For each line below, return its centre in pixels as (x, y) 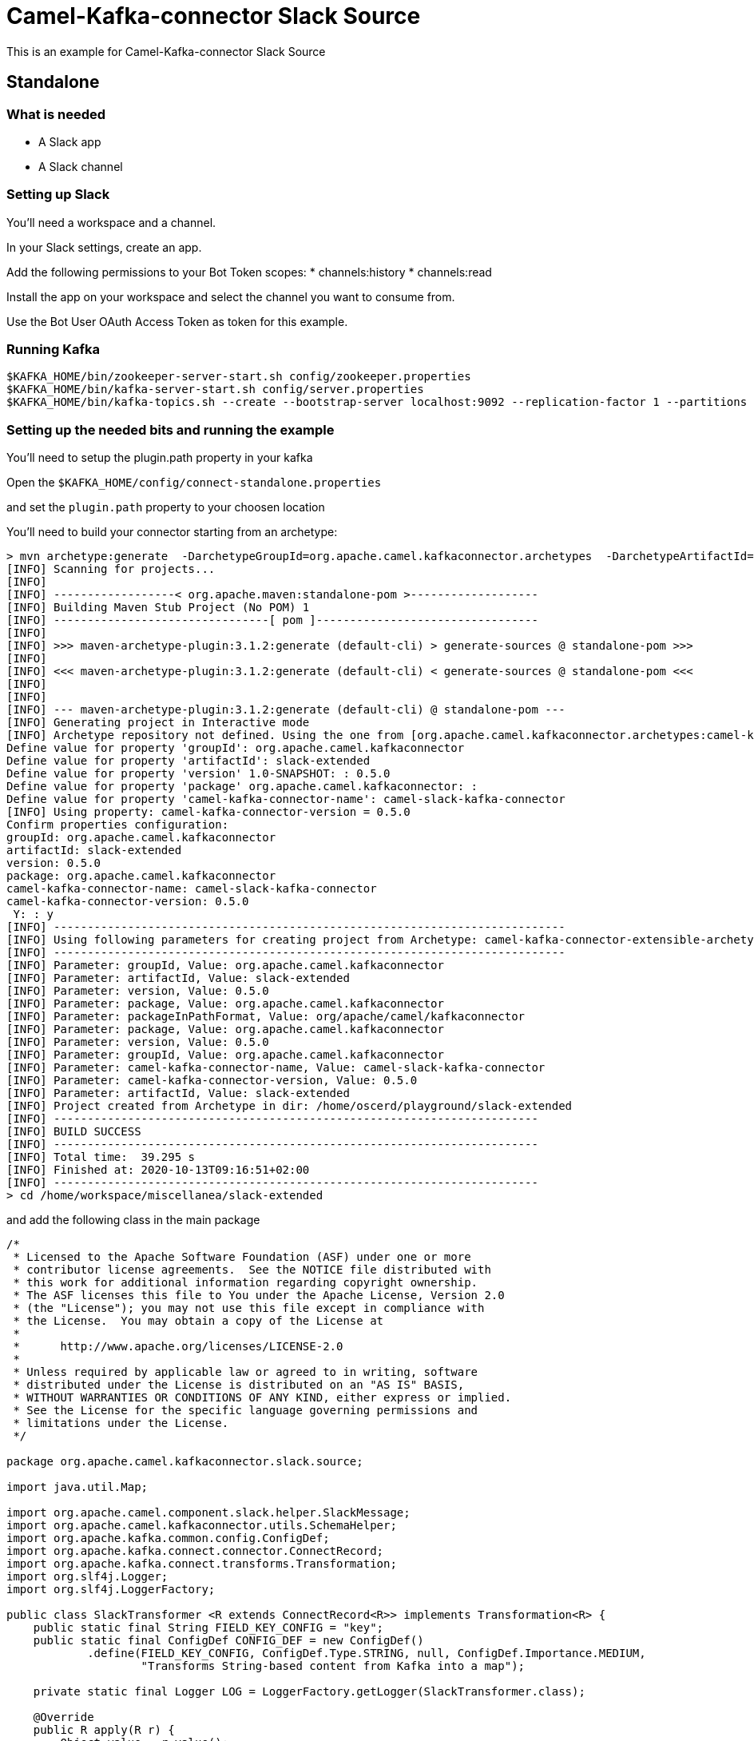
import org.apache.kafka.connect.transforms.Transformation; (202, 1564)
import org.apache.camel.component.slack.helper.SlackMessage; (208, 1513)
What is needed (56, 114)
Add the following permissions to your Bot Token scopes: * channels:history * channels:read (249, 272)
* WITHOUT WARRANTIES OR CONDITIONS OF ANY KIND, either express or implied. (262, 1398)
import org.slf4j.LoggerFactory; (111, 1590)
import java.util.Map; (77, 1487)
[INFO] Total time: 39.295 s (101, 1157)
